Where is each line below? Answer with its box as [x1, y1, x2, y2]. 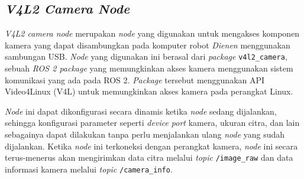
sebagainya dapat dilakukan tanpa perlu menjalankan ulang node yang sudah [5, 128, 285, 141]
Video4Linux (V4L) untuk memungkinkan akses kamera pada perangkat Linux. [5, 85, 293, 97]
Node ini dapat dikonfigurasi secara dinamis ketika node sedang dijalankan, [5, 105, 277, 117]
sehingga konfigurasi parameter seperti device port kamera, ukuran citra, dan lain [5, 116, 300, 129]
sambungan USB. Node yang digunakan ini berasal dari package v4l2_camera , [5, 50, 287, 63]
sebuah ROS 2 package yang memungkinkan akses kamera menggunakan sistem [5, 62, 293, 74]
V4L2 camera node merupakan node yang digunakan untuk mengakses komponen [5, 27, 300, 40]
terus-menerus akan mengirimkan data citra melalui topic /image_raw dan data [5, 151, 293, 164]
